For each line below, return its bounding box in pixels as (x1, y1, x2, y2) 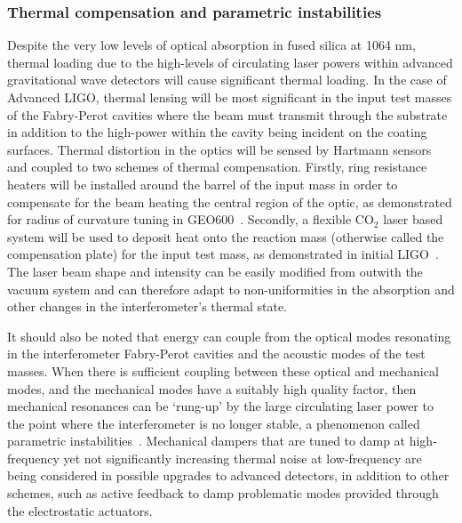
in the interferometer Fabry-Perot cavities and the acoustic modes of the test (7, 344, 426, 363)
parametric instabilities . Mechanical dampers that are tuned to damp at (7, 431, 406, 450)
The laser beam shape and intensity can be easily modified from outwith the (7, 261, 423, 280)
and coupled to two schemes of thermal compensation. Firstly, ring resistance (7, 157, 427, 176)
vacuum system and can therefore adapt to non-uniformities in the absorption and (7, 279, 455, 298)
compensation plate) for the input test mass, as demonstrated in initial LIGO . (7, 245, 439, 263)
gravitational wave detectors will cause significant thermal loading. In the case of (7, 70, 447, 89)
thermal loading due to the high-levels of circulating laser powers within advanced (7, 52, 453, 71)
